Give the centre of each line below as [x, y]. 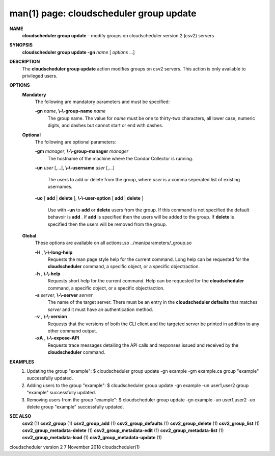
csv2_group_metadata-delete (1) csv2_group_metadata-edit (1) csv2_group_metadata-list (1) [123, 430]
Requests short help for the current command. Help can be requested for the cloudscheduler [146, 281]
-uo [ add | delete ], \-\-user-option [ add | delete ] [89, 198]
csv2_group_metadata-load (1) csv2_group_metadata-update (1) [92, 438]
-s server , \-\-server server [64, 295]
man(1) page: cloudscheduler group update [103, 13]
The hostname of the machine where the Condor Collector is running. [120, 158]
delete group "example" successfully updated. [75, 406]
